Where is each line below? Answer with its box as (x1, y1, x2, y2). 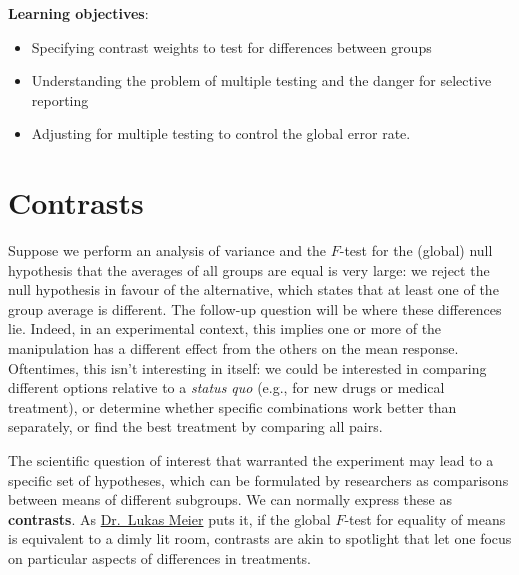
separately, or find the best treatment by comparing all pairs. (8, 416, 383, 437)
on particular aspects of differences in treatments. (8, 548, 312, 568)
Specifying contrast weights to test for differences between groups (31, 36, 432, 57)
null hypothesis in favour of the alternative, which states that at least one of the (8, 279, 499, 300)
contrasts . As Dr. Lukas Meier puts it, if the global (8, 508, 331, 529)
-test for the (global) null (339, 240, 493, 261)
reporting (31, 89, 89, 110)
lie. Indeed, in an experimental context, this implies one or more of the (8, 318, 442, 339)
